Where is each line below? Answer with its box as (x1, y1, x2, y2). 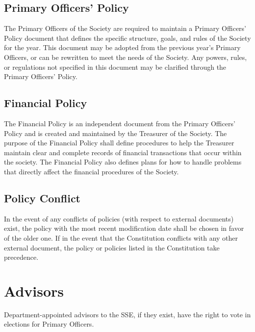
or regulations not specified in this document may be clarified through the (4, 61, 227, 72)
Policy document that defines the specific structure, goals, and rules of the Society (4, 32, 251, 43)
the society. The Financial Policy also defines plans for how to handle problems (4, 157, 242, 167)
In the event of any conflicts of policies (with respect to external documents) (4, 213, 234, 223)
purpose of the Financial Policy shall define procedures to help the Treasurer (4, 138, 234, 148)
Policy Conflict (4, 190, 81, 205)
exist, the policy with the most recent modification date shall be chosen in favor (4, 223, 244, 233)
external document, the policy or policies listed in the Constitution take (4, 242, 220, 252)
